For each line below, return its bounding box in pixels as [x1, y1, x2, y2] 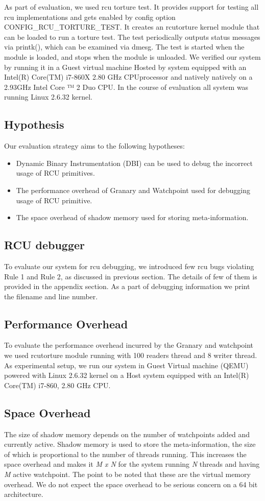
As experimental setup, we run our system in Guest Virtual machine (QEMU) [4, 360, 249, 370]
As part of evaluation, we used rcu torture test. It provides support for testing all [4, 2, 259, 12]
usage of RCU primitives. [16, 168, 95, 178]
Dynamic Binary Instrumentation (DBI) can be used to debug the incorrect [16, 157, 253, 168]
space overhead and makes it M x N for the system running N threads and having [4, 459, 260, 469]
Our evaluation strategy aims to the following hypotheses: [4, 140, 185, 151]
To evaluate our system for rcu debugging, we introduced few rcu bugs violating [4, 260, 254, 271]
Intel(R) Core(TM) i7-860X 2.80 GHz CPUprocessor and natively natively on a [4, 71, 253, 82]
